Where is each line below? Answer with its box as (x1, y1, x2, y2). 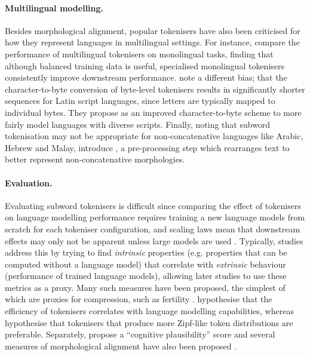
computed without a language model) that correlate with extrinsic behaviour (5, 257, 286, 270)
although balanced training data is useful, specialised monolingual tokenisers (5, 59, 285, 72)
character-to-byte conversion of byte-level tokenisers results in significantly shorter (5, 82, 305, 95)
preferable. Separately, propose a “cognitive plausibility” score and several (5, 328, 275, 340)
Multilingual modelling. (5, 1, 104, 14)
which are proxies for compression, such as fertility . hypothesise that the (5, 293, 272, 305)
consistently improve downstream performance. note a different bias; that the (5, 71, 287, 84)
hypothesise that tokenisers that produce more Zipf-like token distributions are (5, 316, 293, 329)
